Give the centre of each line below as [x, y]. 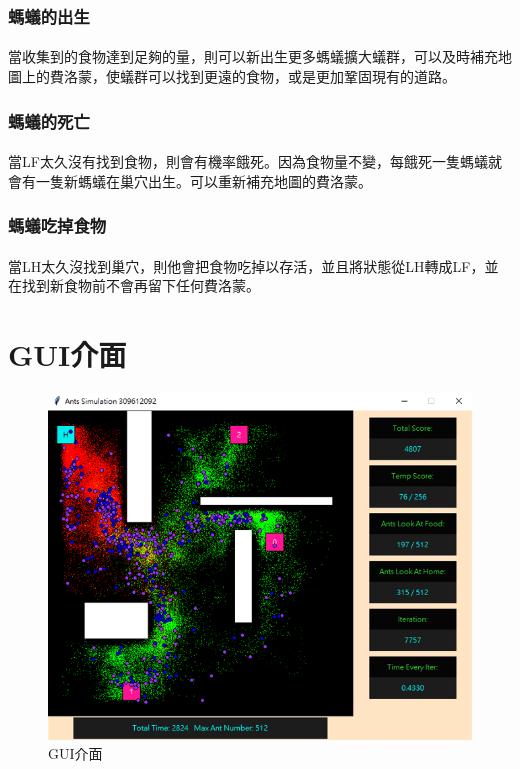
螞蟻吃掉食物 [57, 225]
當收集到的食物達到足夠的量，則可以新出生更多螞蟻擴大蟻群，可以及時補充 [253, 56]
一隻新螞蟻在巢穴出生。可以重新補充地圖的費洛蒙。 [203, 180]
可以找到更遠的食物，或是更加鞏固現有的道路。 [301, 76]
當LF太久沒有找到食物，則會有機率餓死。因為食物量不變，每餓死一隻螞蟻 [248, 161]
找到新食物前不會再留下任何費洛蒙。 [140, 285]
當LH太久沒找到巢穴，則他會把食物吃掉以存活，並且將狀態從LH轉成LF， [246, 265]
